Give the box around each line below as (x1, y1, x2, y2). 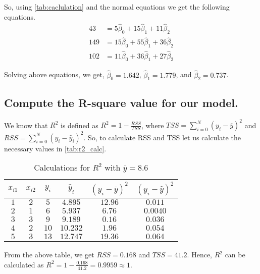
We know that (4, 120, 48, 130)
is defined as (60, 120, 98, 130)
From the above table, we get (4, 249, 94, 260)
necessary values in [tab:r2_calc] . (4, 143, 107, 153)
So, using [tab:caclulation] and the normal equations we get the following (4, 2, 230, 12)
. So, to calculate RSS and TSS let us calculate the (83, 132, 241, 142)
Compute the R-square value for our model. (4, 94, 238, 110)
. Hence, (187, 249, 212, 260)
